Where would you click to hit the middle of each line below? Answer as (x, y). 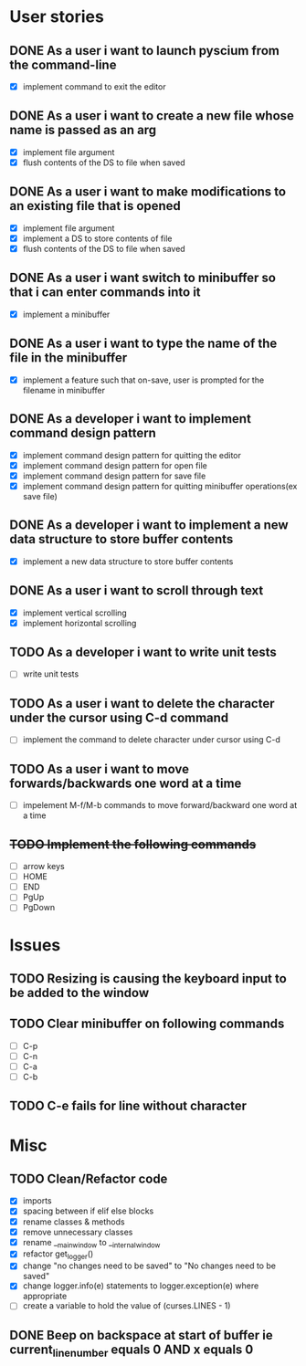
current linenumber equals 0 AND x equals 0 (132, 1350)
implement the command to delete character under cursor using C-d (152, 740)
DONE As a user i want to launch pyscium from (145, 51)
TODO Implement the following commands (133, 844)
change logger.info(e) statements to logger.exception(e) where (141, 1286)
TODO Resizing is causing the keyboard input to (148, 978)
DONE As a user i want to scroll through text (137, 591)
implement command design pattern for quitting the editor (132, 455)
